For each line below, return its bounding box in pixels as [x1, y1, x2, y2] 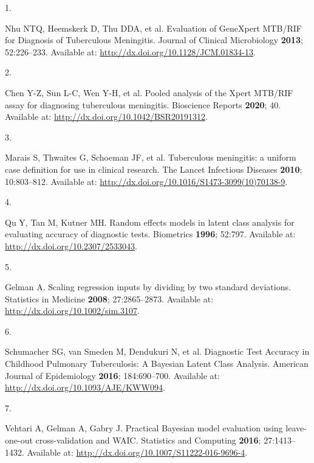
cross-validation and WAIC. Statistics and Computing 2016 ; [35, 434, 261, 447]
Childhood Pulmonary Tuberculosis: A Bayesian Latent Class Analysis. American [5, 357, 309, 370]
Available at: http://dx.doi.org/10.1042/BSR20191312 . [5, 110, 208, 123]
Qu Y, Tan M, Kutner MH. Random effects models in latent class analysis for [5, 215, 295, 228]
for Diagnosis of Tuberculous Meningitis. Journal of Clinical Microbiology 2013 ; [5, 33, 303, 46]
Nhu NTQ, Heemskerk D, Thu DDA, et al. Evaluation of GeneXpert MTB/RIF [5, 21, 302, 34]
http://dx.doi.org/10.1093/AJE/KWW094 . [5, 381, 165, 394]
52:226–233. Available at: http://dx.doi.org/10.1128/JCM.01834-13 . [5, 45, 256, 58]
